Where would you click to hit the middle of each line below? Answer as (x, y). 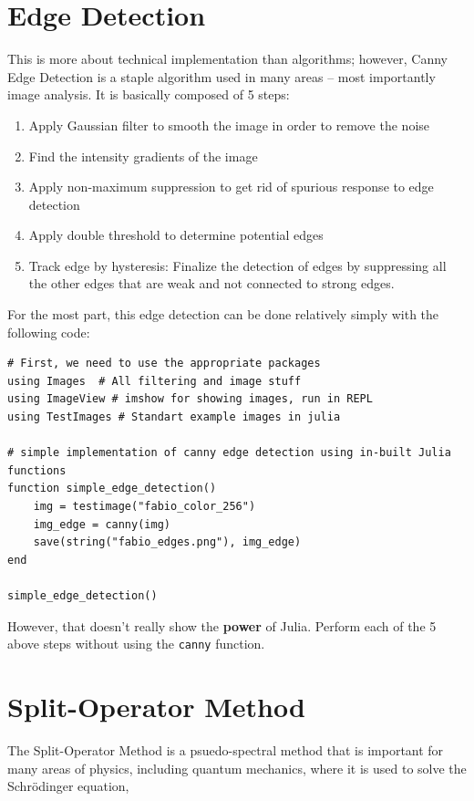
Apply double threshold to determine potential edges (176, 235)
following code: (49, 332)
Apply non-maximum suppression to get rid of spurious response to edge (231, 187)
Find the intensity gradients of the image (143, 156)
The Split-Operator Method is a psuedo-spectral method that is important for (226, 749)
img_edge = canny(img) (102, 524)
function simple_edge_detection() (112, 489)
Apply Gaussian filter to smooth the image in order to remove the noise (229, 125)
